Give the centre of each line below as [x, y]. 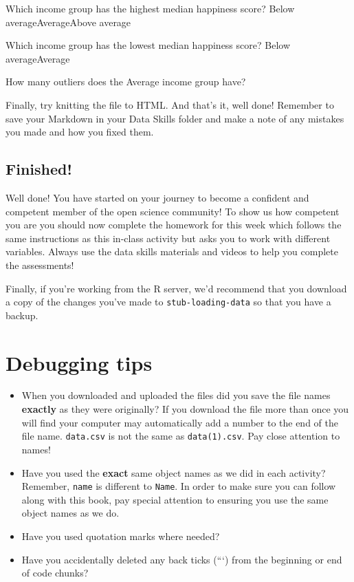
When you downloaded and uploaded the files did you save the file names [176, 395]
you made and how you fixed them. [80, 132]
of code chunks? [55, 573]
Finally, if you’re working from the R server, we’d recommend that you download [176, 288]
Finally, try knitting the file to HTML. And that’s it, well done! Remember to [170, 104]
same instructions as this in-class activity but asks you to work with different [168, 238]
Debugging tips [79, 362]
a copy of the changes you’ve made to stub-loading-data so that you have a [168, 302]
